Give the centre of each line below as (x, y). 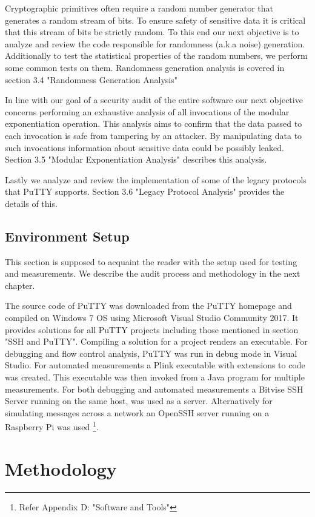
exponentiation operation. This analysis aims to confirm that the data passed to (154, 123)
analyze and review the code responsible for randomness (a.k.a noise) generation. (155, 43)
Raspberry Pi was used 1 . (52, 426)
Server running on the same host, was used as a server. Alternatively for (139, 401)
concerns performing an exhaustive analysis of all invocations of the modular (147, 111)
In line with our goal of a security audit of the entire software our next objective (154, 100)
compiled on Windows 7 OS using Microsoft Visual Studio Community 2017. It (152, 318)
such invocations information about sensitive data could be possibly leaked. (144, 147)
